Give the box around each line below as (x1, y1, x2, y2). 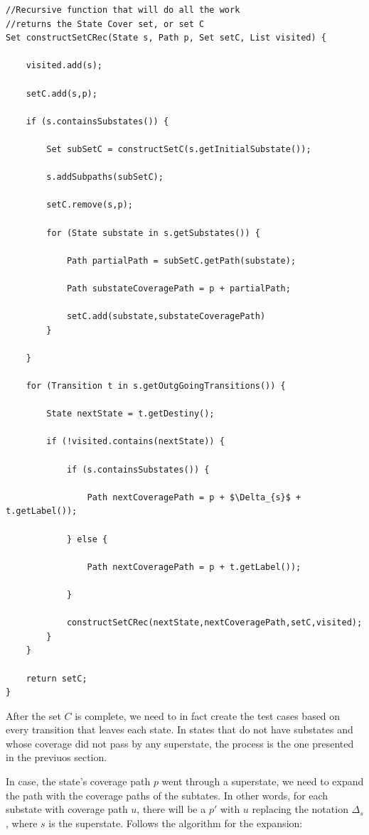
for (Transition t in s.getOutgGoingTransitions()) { (26, 381, 286, 392)
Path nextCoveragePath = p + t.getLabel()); (87, 561, 301, 572)
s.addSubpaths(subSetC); (46, 172, 164, 183)
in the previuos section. (6, 750, 107, 765)
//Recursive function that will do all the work (6, 5, 240, 15)
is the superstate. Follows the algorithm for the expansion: (48, 815, 303, 830)
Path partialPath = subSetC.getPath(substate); (66, 255, 296, 266)
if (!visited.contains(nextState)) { (46, 436, 225, 447)
